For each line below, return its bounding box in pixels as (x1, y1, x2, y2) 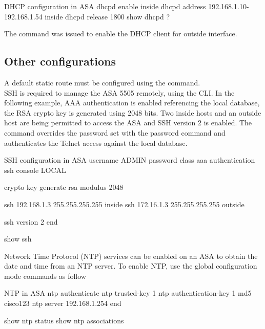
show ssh (4, 233, 32, 244)
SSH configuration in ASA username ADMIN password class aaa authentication (4, 155, 255, 165)
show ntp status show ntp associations (4, 315, 124, 325)
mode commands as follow (4, 270, 86, 281)
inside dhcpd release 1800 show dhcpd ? (45, 11, 170, 21)
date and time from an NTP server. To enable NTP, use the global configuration (4, 260, 257, 271)
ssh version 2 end (4, 216, 58, 227)
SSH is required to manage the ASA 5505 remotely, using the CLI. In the (4, 87, 235, 98)
